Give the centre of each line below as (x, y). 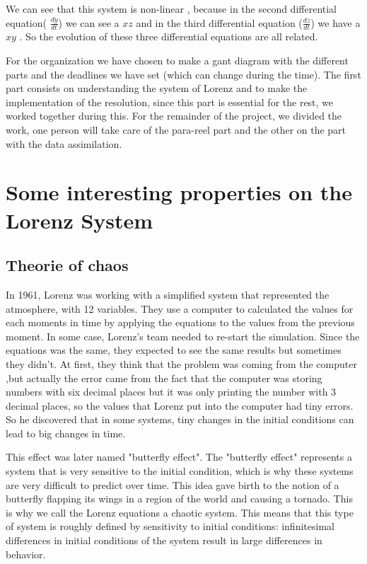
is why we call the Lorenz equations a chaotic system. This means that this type (180, 512)
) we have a (336, 22)
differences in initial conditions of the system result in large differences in (164, 540)
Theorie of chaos (67, 265)
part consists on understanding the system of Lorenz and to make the (157, 88)
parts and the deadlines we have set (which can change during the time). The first (183, 74)
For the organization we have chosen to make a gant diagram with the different (177, 61)
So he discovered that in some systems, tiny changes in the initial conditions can (180, 419)
